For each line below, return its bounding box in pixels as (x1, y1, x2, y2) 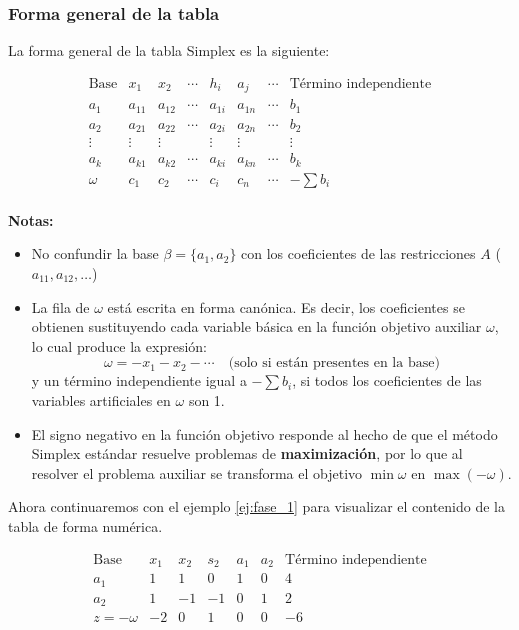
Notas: (8, 209, 54, 230)
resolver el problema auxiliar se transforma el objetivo (31, 462, 363, 483)
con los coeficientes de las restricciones (241, 243, 476, 264)
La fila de (31, 296, 90, 317)
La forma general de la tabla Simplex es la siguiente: (8, 40, 330, 61)
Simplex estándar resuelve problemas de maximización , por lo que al (31, 443, 463, 464)
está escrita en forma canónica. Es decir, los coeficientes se (107, 296, 465, 317)
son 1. (188, 390, 225, 410)
